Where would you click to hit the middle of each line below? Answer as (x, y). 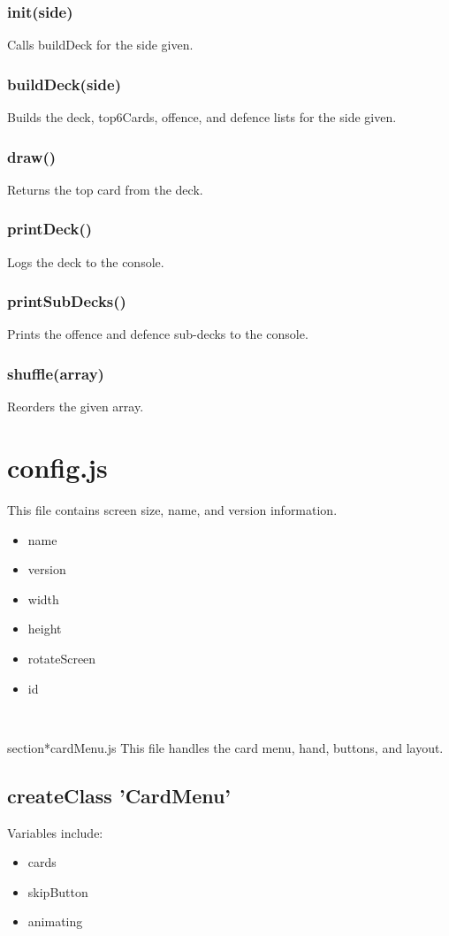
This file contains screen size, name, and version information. (172, 510)
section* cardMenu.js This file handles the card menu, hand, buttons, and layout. (225, 747)
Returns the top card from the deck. (105, 189)
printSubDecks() (67, 301)
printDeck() (50, 229)
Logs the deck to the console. (86, 261)
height (45, 629)
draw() (32, 156)
